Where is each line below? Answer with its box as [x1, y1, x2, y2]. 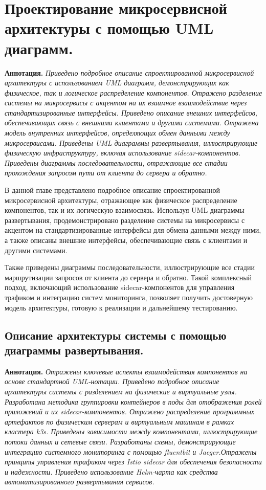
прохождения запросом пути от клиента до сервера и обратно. [5, 167, 207, 178]
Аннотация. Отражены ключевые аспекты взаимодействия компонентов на [5, 366, 248, 376]
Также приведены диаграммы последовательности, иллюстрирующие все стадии [5, 262, 255, 273]
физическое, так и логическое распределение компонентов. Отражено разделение [5, 87, 262, 98]
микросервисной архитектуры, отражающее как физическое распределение [5, 194, 237, 205]
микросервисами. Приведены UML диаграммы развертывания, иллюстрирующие [5, 137, 258, 148]
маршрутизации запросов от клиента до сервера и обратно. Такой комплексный [5, 272, 252, 282]
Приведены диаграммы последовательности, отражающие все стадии [5, 157, 228, 168]
